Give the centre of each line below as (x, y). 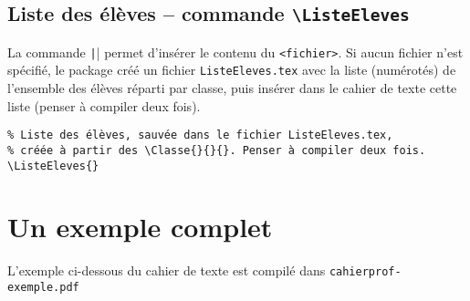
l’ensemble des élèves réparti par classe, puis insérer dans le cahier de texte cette (232, 88)
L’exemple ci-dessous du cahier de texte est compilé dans (167, 270)
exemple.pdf (43, 288)
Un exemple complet (140, 227)
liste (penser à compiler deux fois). (104, 105)
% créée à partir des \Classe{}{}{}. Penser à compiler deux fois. (217, 150)
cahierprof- (365, 272)
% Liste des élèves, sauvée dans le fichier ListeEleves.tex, (200, 135)
